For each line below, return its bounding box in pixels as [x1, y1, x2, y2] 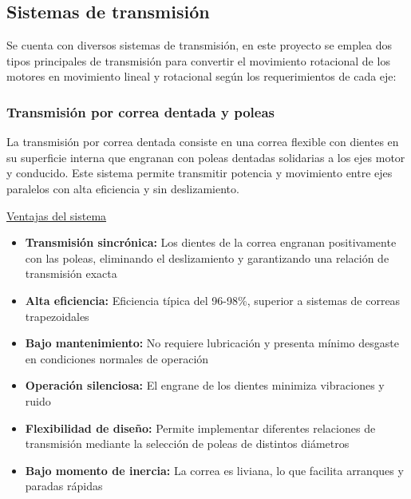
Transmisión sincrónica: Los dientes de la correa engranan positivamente [25, 234, 397, 251]
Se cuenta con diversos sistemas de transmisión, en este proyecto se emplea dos [6, 37, 392, 53]
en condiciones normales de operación [25, 350, 209, 366]
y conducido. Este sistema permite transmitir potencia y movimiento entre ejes [6, 164, 393, 181]
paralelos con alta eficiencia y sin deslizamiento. [6, 180, 239, 196]
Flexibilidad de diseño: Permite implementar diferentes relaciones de [25, 419, 376, 436]
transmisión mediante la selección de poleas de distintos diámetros [25, 435, 350, 452]
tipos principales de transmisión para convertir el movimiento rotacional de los [6, 52, 390, 69]
